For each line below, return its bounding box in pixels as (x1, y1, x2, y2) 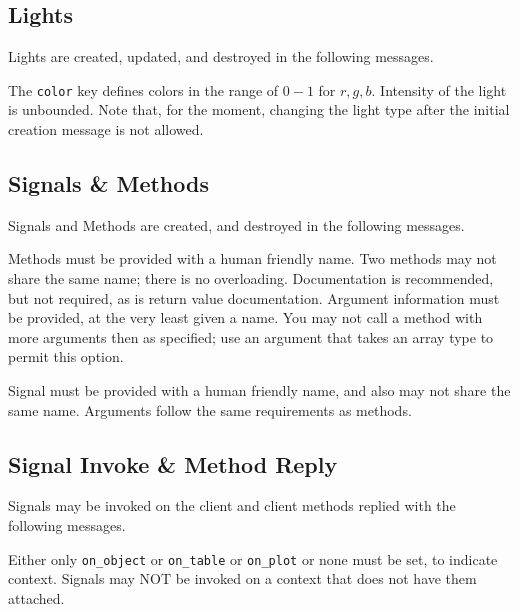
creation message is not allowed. (8, 119, 204, 140)
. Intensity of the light (371, 79, 507, 100)
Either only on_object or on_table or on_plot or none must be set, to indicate (8, 548, 498, 569)
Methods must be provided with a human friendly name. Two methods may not (8, 248, 497, 269)
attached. (8, 587, 65, 608)
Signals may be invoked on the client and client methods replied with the (8, 495, 456, 516)
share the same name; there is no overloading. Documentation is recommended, (8, 268, 494, 289)
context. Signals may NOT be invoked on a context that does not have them (8, 568, 477, 589)
